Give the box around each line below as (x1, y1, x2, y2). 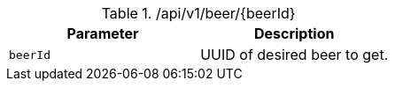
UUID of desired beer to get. (200, 46, 389, 63)
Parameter (66, 25, 139, 42)
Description (253, 25, 335, 42)
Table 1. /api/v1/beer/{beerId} (101, 4, 296, 22)
